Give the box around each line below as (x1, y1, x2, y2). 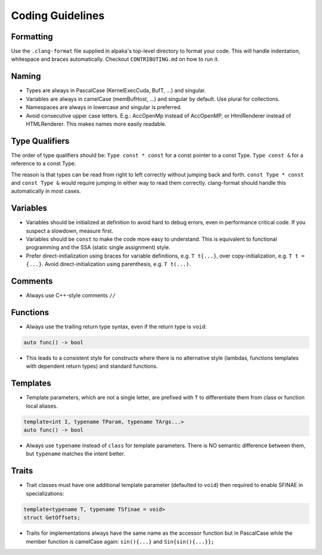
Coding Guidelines (11, 9, 105, 22)
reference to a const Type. (11, 160, 76, 167)
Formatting (11, 32, 53, 42)
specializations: (26, 489, 64, 497)
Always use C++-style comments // (26, 292, 116, 299)
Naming (11, 72, 41, 82)
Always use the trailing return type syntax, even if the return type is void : (26, 323, 207, 330)
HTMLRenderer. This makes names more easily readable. (26, 120, 167, 128)
